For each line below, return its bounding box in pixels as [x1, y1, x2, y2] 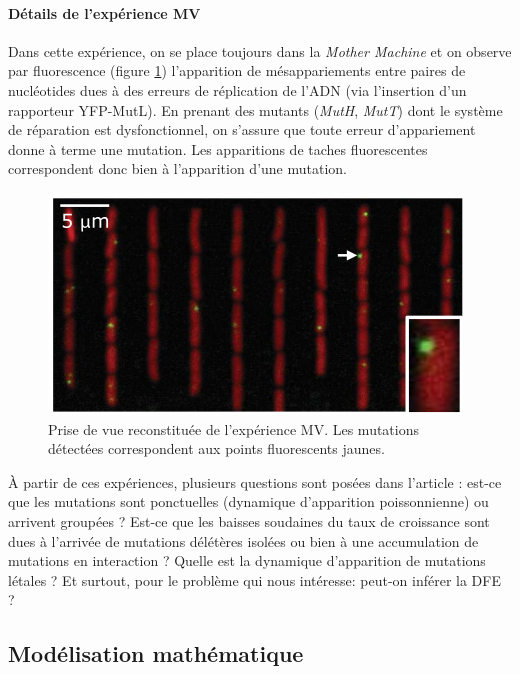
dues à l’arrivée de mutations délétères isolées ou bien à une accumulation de [8, 530, 479, 551]
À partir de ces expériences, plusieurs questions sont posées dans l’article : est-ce [8, 471, 502, 492]
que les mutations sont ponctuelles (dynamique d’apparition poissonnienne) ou [8, 491, 489, 512]
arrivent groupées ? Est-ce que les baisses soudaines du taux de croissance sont [8, 510, 490, 531]
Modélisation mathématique [8, 638, 304, 669]
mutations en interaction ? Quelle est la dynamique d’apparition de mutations [8, 550, 486, 571]
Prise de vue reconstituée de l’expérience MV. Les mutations [48, 418, 419, 439]
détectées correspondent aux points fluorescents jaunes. [48, 438, 385, 459]
